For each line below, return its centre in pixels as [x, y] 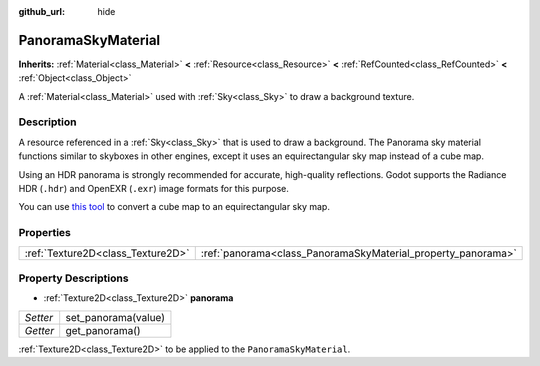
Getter [39, 330]
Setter [39, 317]
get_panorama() [103, 330]
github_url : [41, 11]
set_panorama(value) [115, 317]
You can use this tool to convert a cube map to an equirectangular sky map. [174, 207]
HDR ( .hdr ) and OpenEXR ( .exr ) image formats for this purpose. [154, 188]
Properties [45, 233]
